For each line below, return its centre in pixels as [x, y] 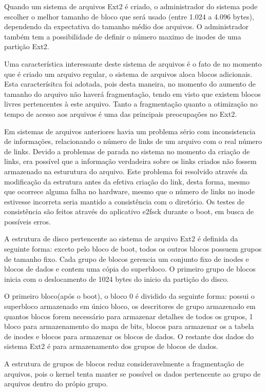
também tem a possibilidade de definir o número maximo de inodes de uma [123, 36]
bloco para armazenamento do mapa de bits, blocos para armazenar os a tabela [129, 326]
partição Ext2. [27, 46]
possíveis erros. [27, 221]
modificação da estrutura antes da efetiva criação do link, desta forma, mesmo [127, 181]
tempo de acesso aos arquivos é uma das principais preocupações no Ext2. [121, 114]
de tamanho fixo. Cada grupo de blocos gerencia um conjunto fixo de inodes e [127, 259]
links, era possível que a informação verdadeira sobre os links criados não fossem [130, 161]
